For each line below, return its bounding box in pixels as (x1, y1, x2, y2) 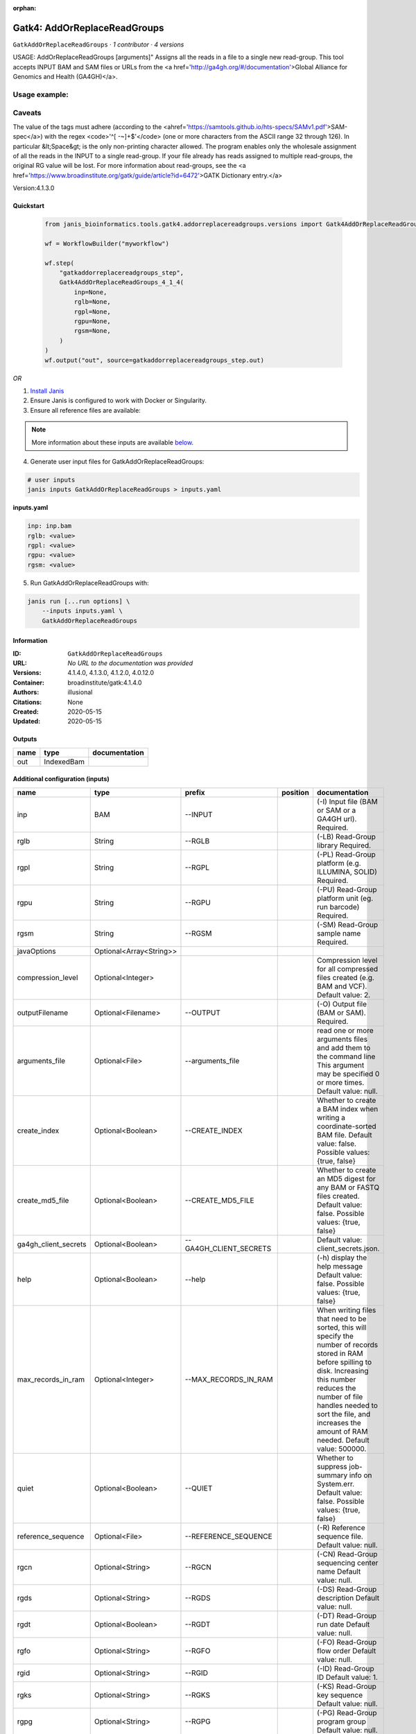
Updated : (12, 717, 41, 726)
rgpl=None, (73, 307, 111, 316)
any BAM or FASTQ (316, 1183, 380, 1192)
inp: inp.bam (27, 522, 72, 530)
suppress (316, 1461, 348, 1471)
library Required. (316, 840, 371, 850)
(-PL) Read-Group (316, 850, 376, 859)
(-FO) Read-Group (316, 1637, 377, 1647)
